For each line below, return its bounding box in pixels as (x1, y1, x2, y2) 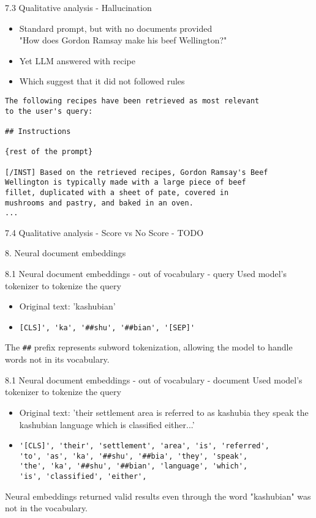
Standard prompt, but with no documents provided (19, 21, 213, 34)
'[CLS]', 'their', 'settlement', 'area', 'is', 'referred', (19, 442, 269, 451)
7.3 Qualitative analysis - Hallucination (5, 1, 152, 13)
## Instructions (5, 127, 71, 136)
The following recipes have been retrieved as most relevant (5, 96, 260, 105)
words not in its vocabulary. (5, 353, 110, 366)
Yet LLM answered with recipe (19, 54, 135, 67)
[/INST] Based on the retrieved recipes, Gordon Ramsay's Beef (5, 168, 268, 177)
